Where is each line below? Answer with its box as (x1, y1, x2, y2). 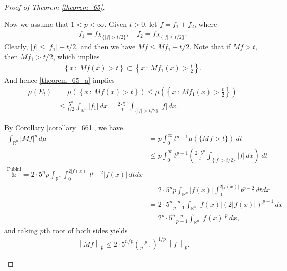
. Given (104, 18, 127, 29)
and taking (4, 225, 38, 235)
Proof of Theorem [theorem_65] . (4, 2, 105, 12)
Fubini (7, 167, 21, 172)
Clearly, (4, 41, 28, 52)
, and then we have (76, 41, 136, 52)
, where (194, 18, 217, 29)
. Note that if (189, 41, 231, 52)
